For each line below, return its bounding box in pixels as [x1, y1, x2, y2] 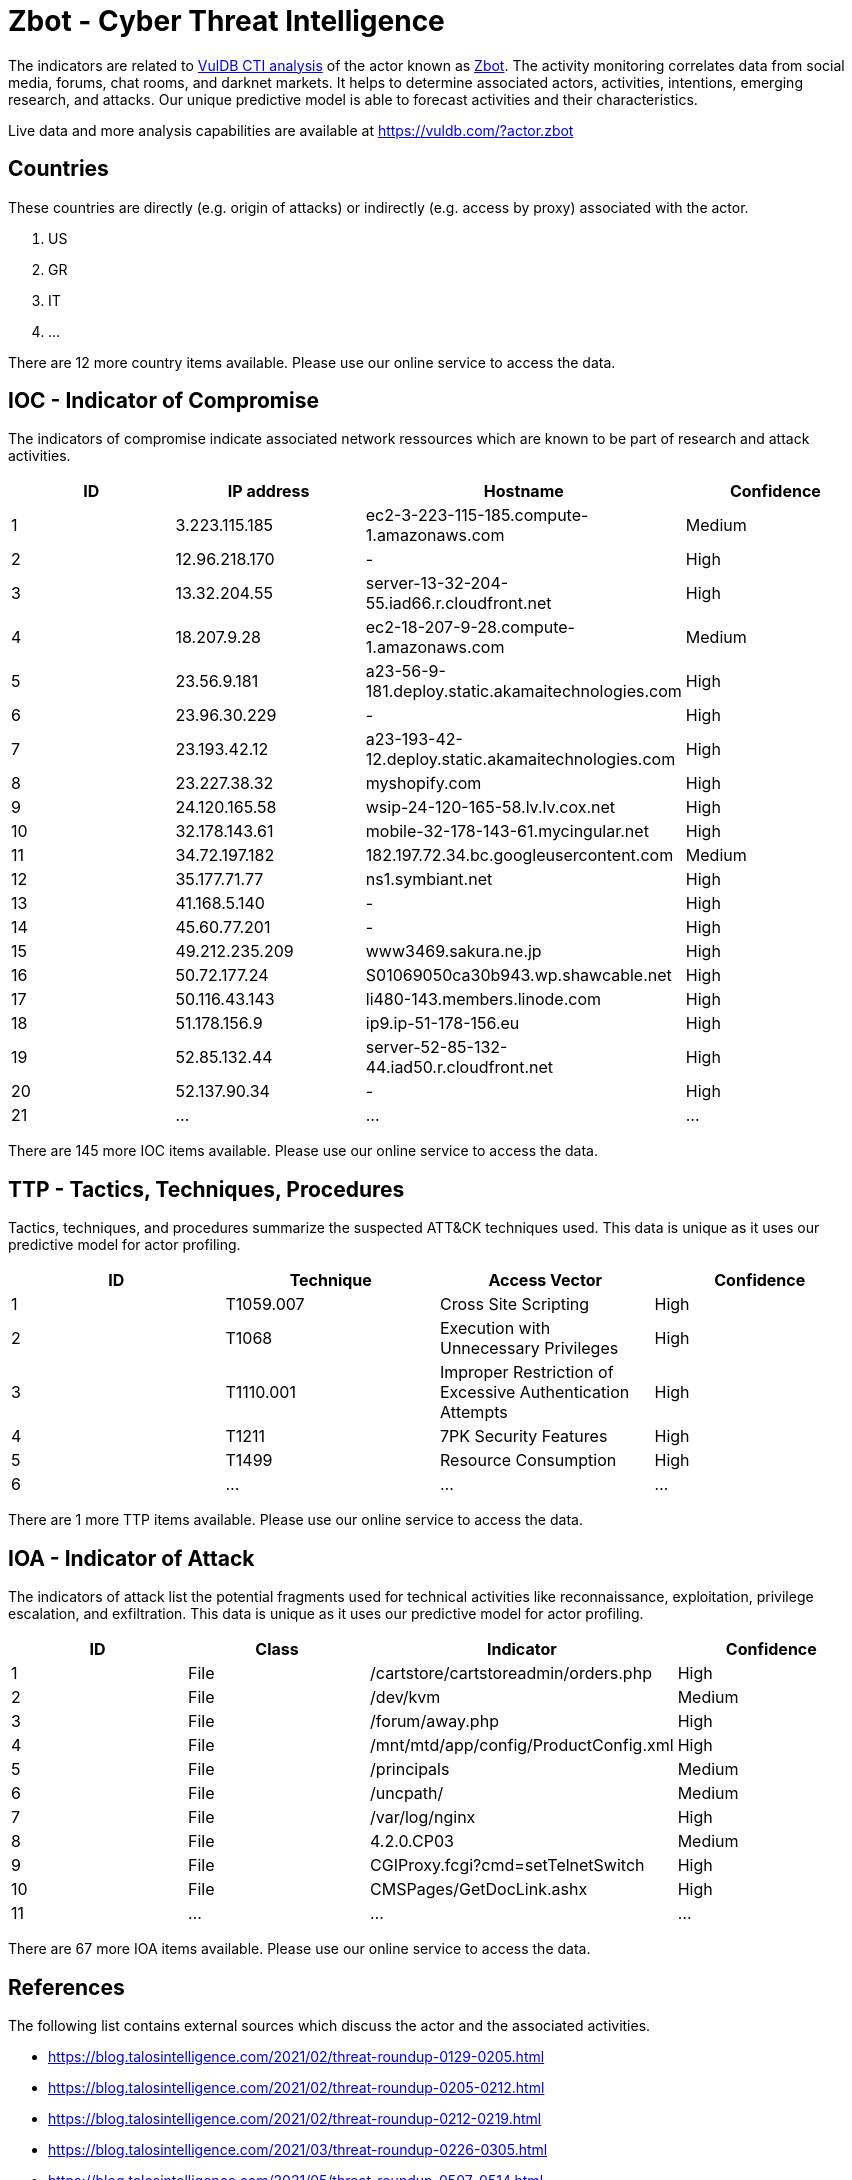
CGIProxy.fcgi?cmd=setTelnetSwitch [370, 1855, 645, 1876]
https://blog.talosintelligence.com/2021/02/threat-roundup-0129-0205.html [48, 2047, 545, 2065]
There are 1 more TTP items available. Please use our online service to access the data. [8, 1511, 583, 1529]
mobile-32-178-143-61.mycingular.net [365, 821, 649, 842]
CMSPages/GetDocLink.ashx [370, 1879, 588, 1900]
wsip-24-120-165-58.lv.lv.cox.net [365, 797, 616, 818]
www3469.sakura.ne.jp [365, 941, 542, 962]
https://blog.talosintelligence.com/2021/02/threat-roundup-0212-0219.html [48, 2109, 542, 2127]
